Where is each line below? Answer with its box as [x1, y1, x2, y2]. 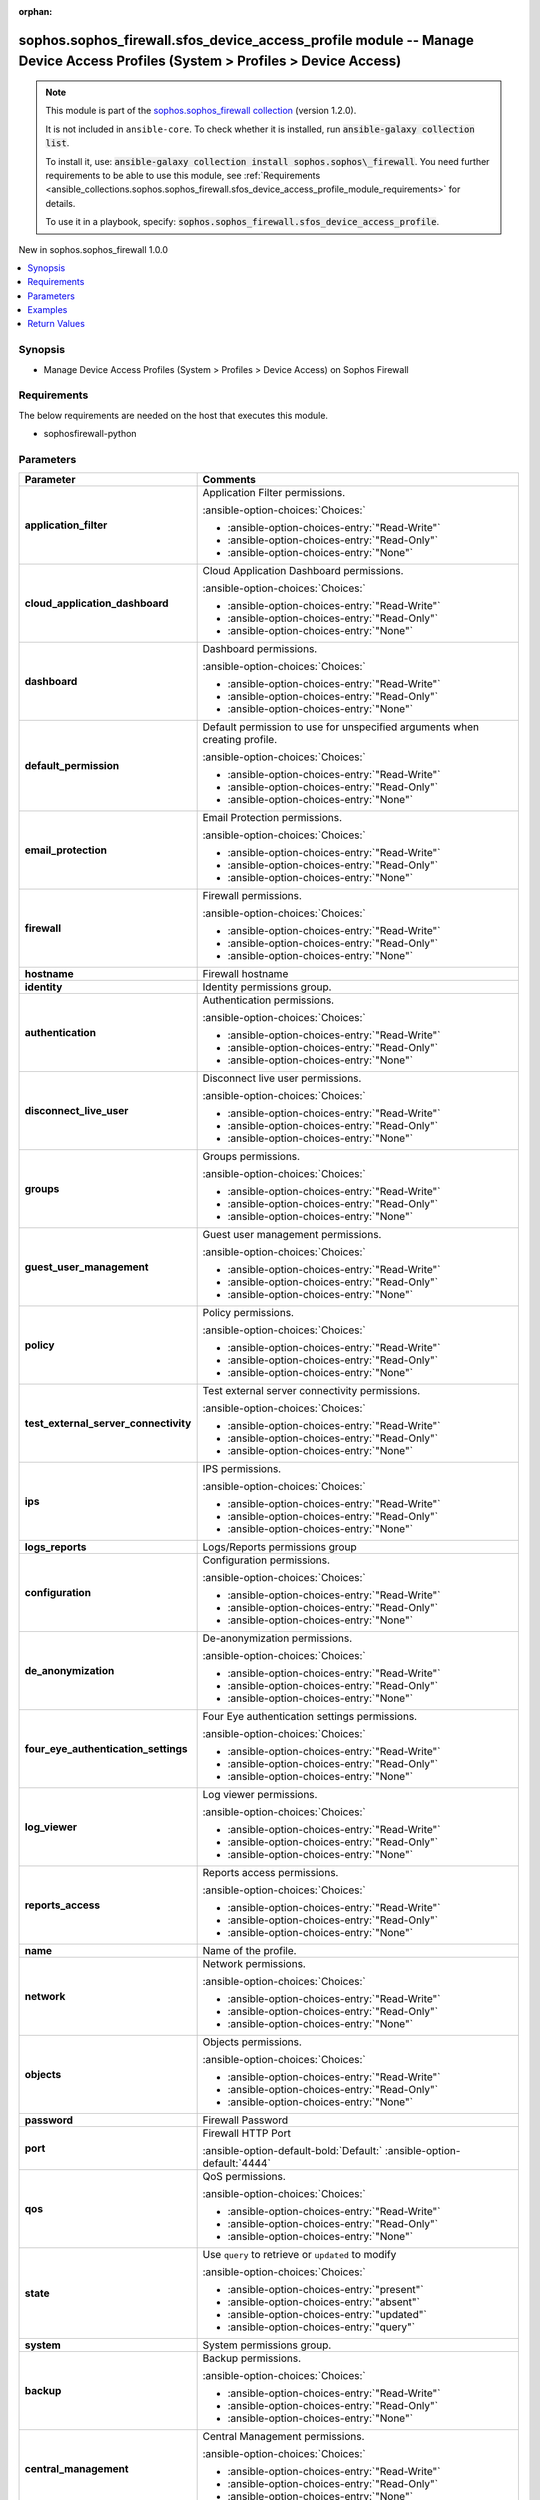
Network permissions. [202, 1957, 307, 1971]
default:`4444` [202, 2156, 272, 2170]
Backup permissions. [202, 2351, 302, 2365]
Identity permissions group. [202, 980, 332, 994]
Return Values [27, 318, 85, 330]
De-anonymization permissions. [202, 1631, 353, 1645]
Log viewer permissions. [202, 1788, 318, 1802]
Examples [27, 304, 68, 316]
